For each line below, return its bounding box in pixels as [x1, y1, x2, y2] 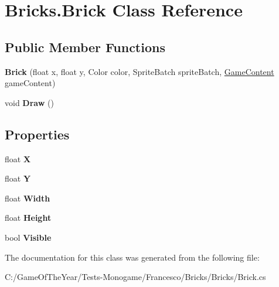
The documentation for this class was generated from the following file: [5, 251, 260, 263]
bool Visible [5, 231, 52, 243]
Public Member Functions [5, 37, 165, 56]
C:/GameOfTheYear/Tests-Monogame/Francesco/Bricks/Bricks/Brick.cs [5, 271, 266, 283]
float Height [5, 211, 52, 224]
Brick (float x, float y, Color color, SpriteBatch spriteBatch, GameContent [5, 65, 274, 77]
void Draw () [5, 96, 54, 108]
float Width [5, 192, 50, 204]
